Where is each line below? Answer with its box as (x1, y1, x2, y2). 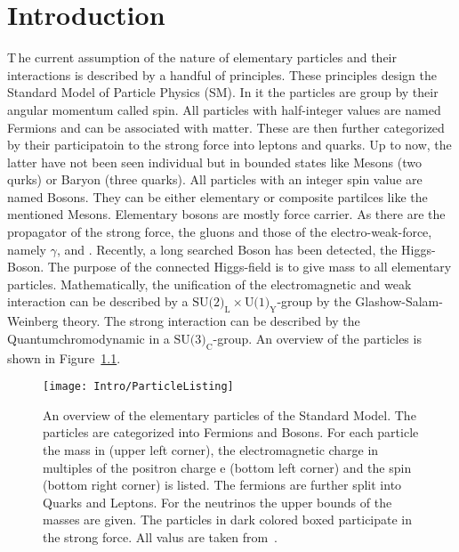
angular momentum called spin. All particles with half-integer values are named (7, 100, 441, 118)
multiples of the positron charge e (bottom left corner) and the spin (43, 458, 412, 476)
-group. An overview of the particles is (213, 329, 422, 347)
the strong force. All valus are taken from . (43, 528, 278, 547)
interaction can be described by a (7, 292, 189, 311)
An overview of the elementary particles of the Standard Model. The (43, 405, 416, 424)
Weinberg (7, 312, 59, 330)
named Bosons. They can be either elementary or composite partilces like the (7, 187, 428, 206)
